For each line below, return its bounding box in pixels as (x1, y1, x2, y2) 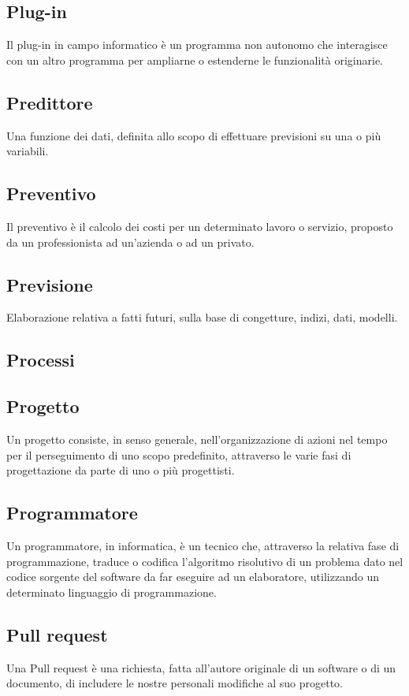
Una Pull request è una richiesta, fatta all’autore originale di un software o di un (6, 659, 396, 676)
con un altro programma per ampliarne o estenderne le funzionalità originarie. (6, 51, 383, 68)
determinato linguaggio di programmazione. (6, 583, 217, 600)
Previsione (6, 272, 93, 296)
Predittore (6, 90, 93, 114)
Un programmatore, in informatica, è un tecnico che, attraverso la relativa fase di (6, 537, 400, 553)
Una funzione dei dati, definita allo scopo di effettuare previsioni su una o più (6, 127, 381, 143)
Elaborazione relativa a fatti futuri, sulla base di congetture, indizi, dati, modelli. (6, 309, 398, 326)
